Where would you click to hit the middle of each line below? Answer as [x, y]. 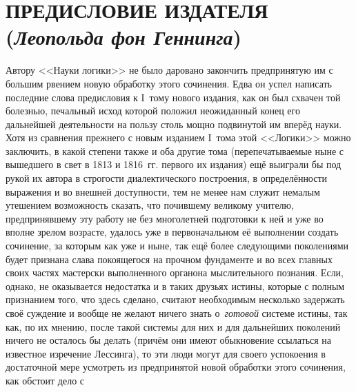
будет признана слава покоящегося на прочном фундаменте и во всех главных [169, 259]
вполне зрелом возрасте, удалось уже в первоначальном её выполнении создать [172, 232]
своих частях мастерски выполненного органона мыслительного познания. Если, [175, 272]
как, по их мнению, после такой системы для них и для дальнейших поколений [173, 326]
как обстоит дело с [45, 380]
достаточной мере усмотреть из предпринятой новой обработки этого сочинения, [176, 367]
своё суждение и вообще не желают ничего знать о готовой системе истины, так [177, 313]
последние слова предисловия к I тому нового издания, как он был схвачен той [173, 97]
